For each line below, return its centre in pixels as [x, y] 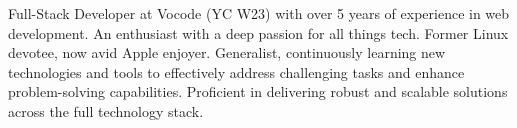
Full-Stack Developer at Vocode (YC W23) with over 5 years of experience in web [259, 13]
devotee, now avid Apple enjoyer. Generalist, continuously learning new [227, 52]
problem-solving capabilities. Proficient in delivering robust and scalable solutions [258, 91]
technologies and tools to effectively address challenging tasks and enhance [236, 71]
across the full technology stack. [106, 110]
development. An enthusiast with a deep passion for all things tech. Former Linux [258, 32]
